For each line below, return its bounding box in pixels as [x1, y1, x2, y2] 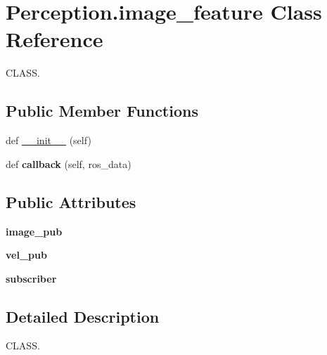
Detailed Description [6, 305, 160, 327]
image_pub [6, 224, 63, 238]
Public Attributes [6, 191, 136, 212]
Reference [6, 25, 103, 53]
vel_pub [6, 247, 47, 262]
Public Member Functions [6, 100, 198, 122]
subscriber [6, 271, 57, 285]
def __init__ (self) [6, 133, 91, 148]
